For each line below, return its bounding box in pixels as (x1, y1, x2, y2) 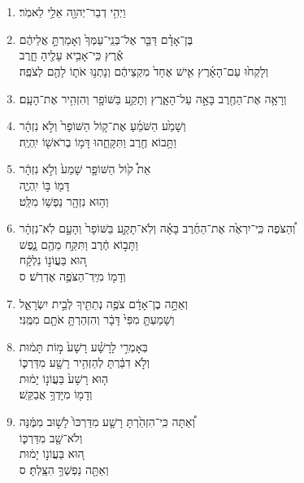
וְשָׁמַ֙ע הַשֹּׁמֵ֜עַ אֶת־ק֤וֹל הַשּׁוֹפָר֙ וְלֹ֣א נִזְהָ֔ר (19, 117, 186, 134)
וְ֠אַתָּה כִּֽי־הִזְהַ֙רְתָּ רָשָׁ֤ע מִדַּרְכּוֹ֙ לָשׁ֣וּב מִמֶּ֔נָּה (19, 413, 196, 430)
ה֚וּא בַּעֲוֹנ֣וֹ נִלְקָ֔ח (19, 251, 87, 268)
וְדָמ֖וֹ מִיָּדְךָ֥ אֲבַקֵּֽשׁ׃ (19, 385, 93, 402)
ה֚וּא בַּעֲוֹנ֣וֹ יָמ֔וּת (19, 445, 85, 462)
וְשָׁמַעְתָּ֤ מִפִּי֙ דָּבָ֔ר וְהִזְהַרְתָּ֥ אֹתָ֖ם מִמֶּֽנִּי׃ (19, 311, 175, 328)
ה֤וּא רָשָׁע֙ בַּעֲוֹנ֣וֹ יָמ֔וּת (19, 369, 109, 386)
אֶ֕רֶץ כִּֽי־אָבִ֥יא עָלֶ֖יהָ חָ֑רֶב (19, 46, 124, 63)
